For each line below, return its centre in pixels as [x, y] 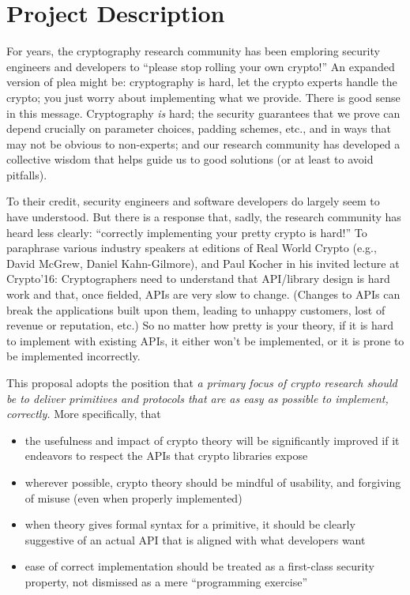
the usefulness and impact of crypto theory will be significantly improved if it [212, 440]
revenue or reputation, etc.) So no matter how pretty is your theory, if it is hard [200, 325]
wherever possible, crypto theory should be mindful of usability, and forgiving [213, 482]
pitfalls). [27, 174]
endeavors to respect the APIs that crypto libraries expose [166, 456]
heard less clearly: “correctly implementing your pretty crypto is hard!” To [187, 232]
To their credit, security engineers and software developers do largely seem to [193, 201]
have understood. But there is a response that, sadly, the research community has [204, 217]
